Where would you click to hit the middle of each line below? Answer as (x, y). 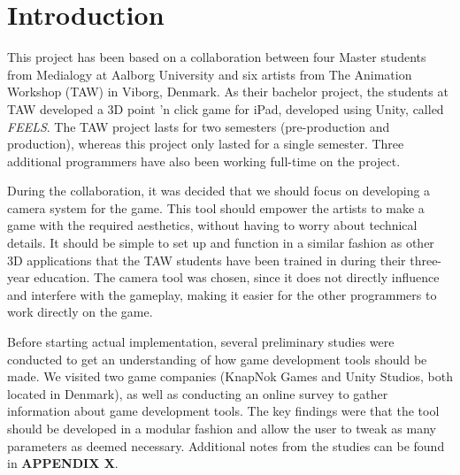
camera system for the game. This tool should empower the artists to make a (216, 207)
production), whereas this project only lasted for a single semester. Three (206, 144)
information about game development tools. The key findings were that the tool (223, 411)
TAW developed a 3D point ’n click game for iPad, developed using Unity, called (226, 108)
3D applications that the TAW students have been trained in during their (207, 260)
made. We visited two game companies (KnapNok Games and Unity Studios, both (230, 376)
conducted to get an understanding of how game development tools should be (217, 359)
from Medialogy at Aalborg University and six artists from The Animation (210, 74)
